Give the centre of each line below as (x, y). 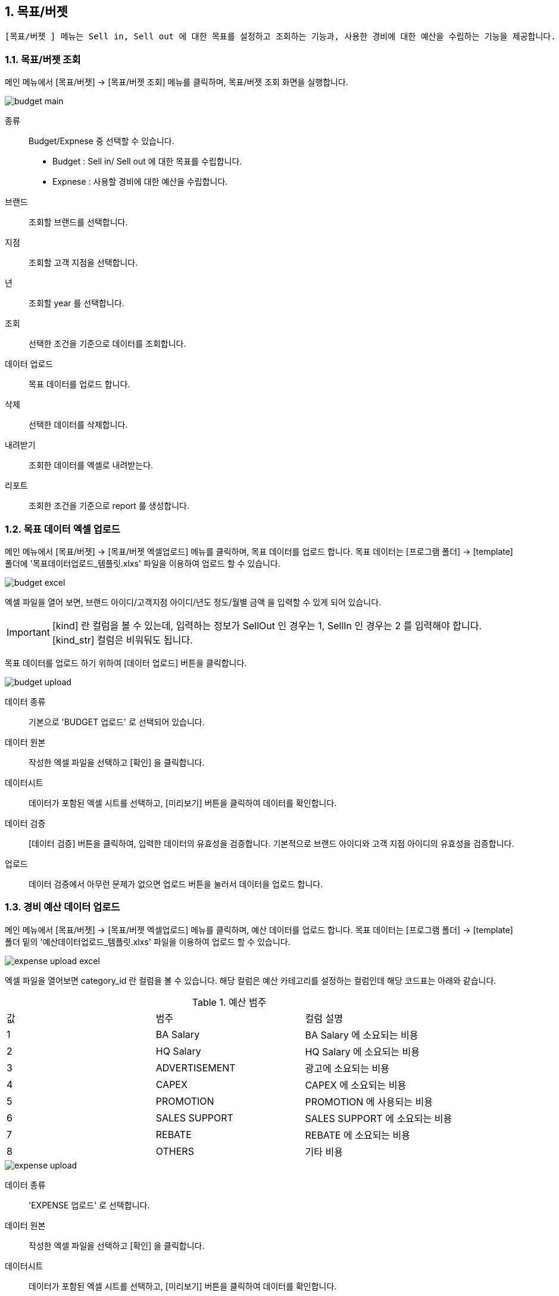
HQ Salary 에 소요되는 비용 (363, 1051)
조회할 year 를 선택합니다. (76, 303)
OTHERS (175, 1151)
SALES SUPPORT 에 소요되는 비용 (379, 1118)
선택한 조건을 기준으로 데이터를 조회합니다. (107, 344)
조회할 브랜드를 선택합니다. (78, 222)
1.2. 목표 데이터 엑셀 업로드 (63, 529)
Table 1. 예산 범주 (229, 1002)
